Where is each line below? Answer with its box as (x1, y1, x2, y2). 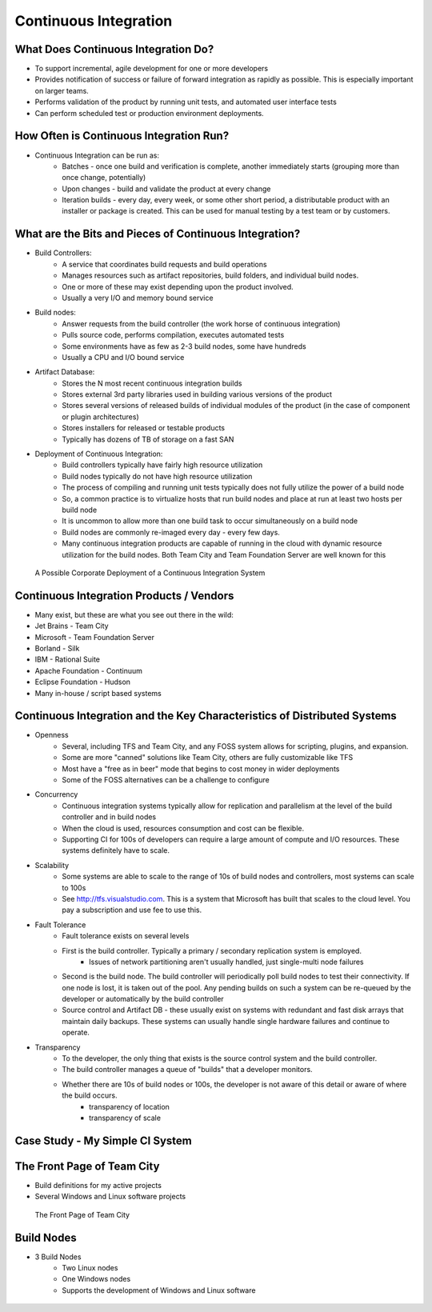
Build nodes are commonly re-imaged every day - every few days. (62, 527, 280, 537)
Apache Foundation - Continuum (34, 666, 143, 675)
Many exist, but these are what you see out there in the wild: (34, 610, 234, 619)
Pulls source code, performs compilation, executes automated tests (62, 330, 285, 340)
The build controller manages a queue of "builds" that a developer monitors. (62, 1065, 313, 1074)
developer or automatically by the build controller (62, 994, 224, 1004)
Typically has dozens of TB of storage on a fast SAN (62, 434, 234, 444)
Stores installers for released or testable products (62, 423, 226, 433)
